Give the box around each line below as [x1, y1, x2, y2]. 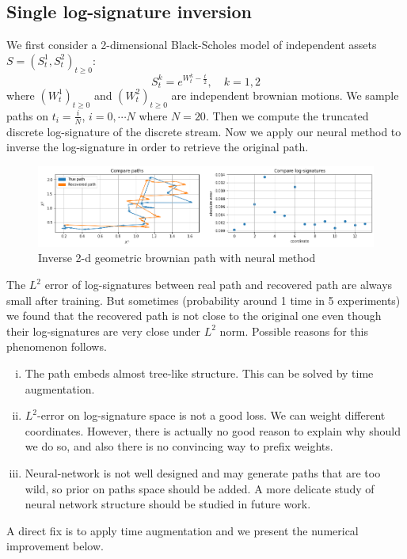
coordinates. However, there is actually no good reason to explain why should [25, 422, 401, 439]
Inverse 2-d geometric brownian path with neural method [38, 249, 316, 266]
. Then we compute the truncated [205, 107, 369, 124]
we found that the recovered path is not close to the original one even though [6, 307, 382, 324]
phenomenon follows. [6, 338, 107, 355]
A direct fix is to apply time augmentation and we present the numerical [6, 522, 359, 538]
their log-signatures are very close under [6, 322, 201, 339]
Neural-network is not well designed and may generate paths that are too [25, 465, 381, 481]
